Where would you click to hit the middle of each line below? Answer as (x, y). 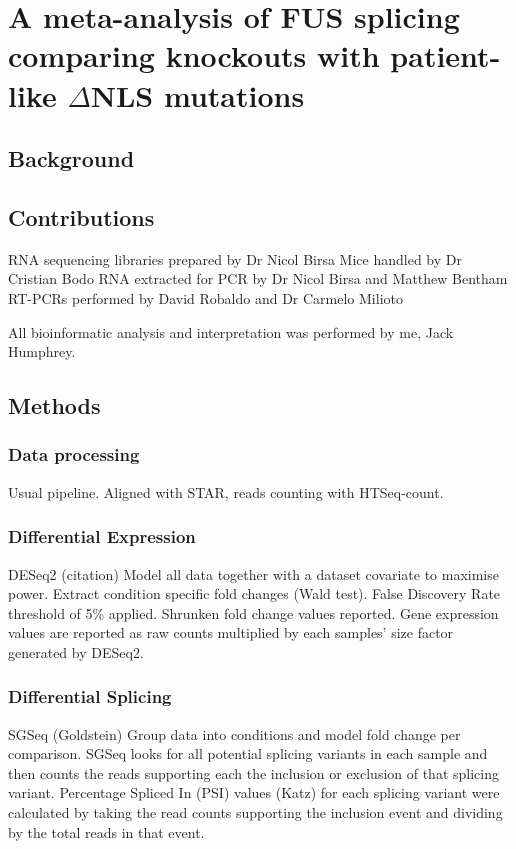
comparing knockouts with (194, 55)
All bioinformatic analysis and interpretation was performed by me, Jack (231, 331)
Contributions (81, 216)
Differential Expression (102, 536)
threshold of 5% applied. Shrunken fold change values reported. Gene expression (253, 612)
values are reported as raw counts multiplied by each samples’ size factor (231, 632)
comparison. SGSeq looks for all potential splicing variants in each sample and (248, 753)
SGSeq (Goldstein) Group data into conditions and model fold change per (234, 733)
